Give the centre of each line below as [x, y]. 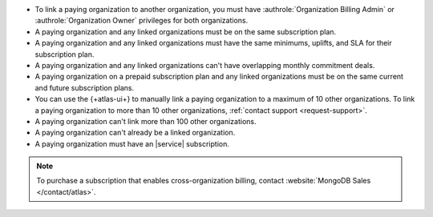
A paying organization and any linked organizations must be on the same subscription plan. [186, 31]
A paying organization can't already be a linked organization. [135, 133]
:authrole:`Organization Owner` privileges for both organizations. [142, 21]
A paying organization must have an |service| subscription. [132, 143]
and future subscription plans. [85, 87]
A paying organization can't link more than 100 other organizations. [146, 121]
